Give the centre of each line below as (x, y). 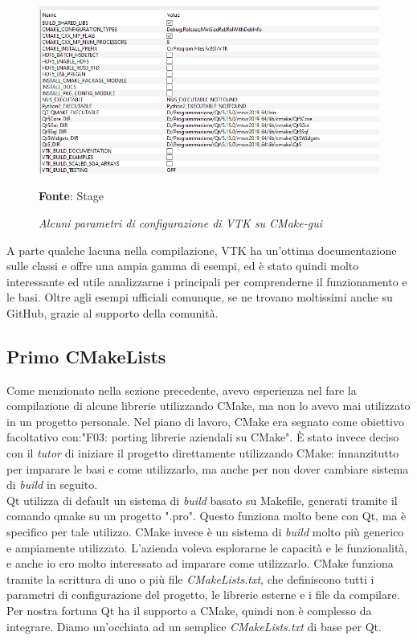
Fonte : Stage (71, 196)
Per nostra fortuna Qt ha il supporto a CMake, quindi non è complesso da (189, 611)
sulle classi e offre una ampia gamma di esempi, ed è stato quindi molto (183, 266)
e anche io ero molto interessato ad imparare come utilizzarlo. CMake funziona (200, 563)
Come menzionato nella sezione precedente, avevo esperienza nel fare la (182, 390)
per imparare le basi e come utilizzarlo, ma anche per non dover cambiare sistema (208, 468)
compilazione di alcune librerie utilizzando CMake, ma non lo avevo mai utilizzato (208, 406)
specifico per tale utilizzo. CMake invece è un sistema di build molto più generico (205, 532)
